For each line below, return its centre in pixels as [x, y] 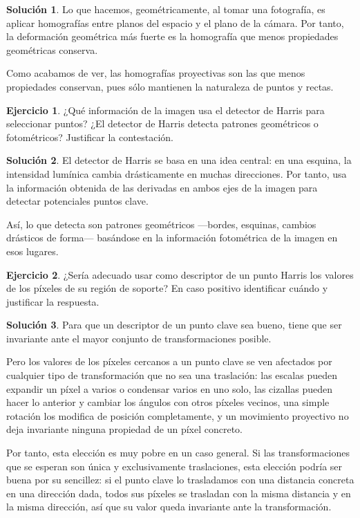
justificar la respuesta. [53, 301]
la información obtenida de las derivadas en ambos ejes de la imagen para [162, 187]
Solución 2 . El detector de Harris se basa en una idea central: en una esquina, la [179, 160]
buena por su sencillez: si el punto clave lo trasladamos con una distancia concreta [180, 480]
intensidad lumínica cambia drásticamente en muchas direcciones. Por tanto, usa [177, 173]
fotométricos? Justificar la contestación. [90, 137]
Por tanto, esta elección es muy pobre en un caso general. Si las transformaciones [178, 453]
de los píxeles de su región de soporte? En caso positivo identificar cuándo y [167, 288]
